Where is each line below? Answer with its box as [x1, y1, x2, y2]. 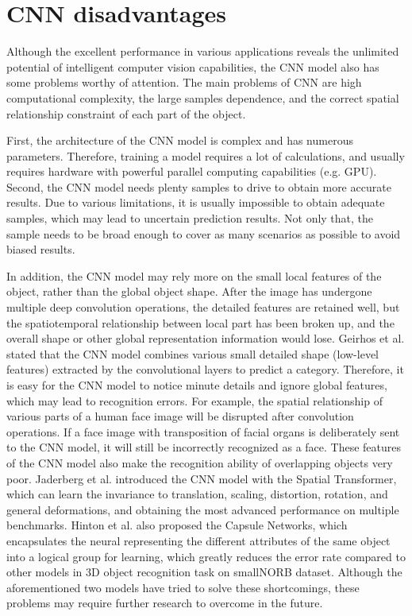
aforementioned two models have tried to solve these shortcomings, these [6, 579, 360, 595]
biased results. [6, 241, 75, 258]
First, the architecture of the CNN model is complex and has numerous [6, 132, 353, 149]
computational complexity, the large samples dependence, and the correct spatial [6, 89, 399, 106]
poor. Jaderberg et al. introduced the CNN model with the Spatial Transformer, [6, 470, 397, 486]
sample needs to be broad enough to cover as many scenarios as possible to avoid [6, 225, 401, 242]
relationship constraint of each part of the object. [6, 105, 246, 122]
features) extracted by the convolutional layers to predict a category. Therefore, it [6, 361, 404, 378]
